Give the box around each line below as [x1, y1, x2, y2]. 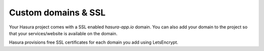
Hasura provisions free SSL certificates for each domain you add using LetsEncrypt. [9, 39, 178, 45]
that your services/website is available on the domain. [9, 30, 117, 36]
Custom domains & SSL [9, 7, 106, 18]
